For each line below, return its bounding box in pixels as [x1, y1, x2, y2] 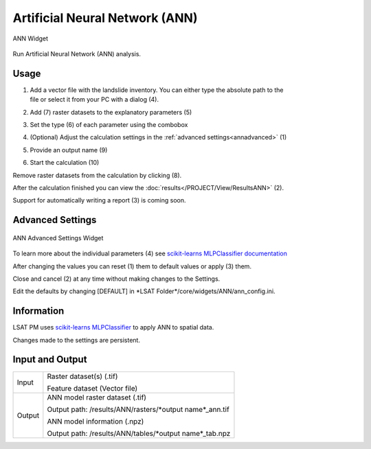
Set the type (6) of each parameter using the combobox [30, 121, 188, 129]
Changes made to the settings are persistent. [12, 336, 141, 344]
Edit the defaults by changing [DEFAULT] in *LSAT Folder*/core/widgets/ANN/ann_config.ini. [12, 287, 276, 295]
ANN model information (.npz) [47, 416, 144, 426]
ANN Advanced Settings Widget [12, 233, 104, 242]
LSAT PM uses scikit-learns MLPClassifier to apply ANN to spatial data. [12, 323, 214, 332]
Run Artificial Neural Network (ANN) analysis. [12, 49, 141, 58]
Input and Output [12, 354, 87, 365]
